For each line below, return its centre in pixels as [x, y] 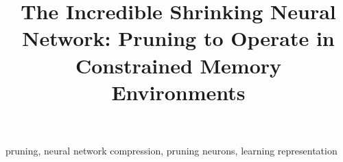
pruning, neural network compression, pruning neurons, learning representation [171, 150]
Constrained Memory [178, 65]
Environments [178, 92]
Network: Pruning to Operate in [178, 38]
